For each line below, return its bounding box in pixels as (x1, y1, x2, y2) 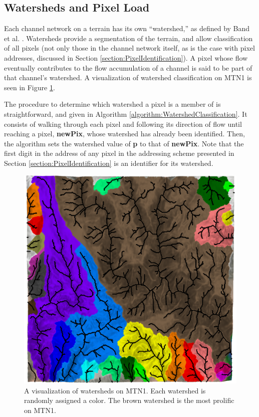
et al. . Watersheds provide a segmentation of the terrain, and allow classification (4, 33, 253, 43)
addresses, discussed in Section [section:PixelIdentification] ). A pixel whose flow (4, 52, 248, 63)
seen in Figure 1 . (4, 82, 55, 92)
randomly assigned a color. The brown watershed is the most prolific (24, 395, 234, 405)
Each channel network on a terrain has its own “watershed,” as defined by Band (4, 23, 250, 34)
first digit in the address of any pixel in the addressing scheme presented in (4, 148, 234, 158)
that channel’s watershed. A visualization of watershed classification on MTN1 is (4, 72, 252, 83)
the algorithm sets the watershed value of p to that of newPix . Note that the (4, 138, 244, 148)
